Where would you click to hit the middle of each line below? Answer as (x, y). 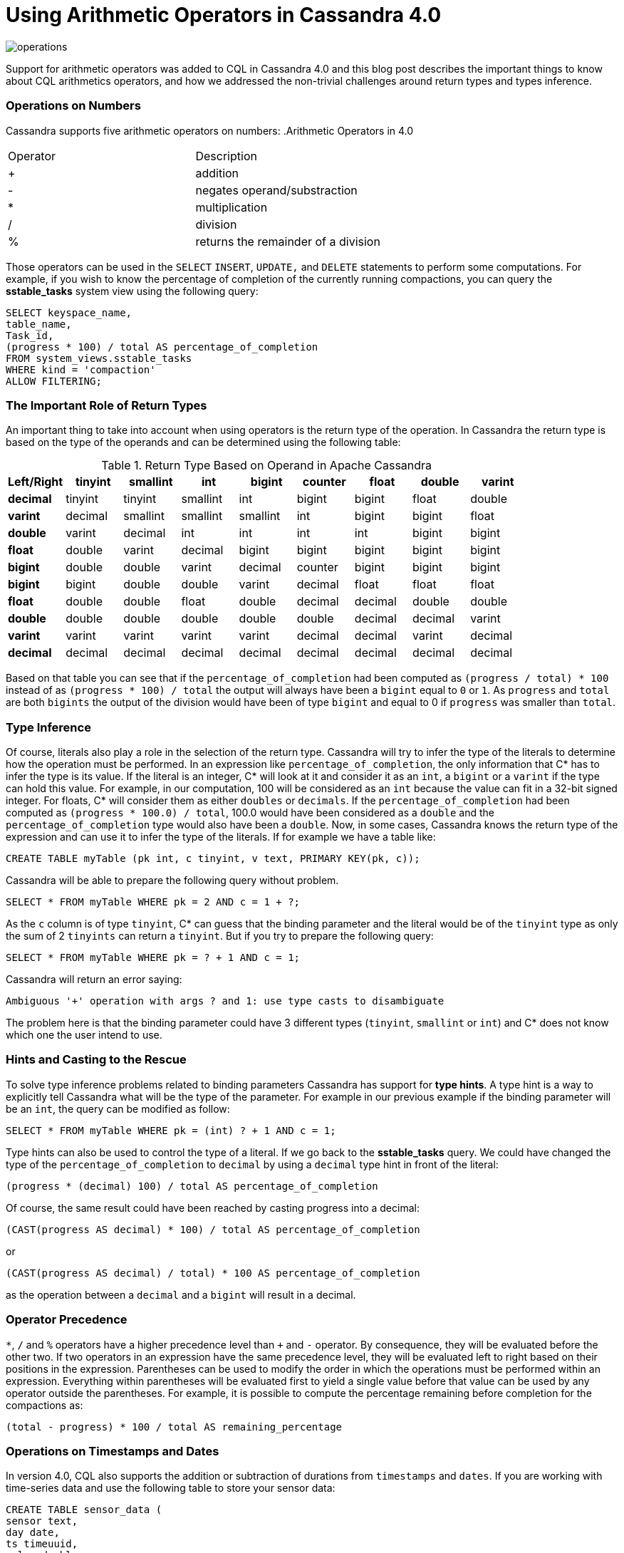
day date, (33, 1533)
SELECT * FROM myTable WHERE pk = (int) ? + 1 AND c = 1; (171, 1130)
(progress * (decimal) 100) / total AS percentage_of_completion (192, 1186)
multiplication (232, 207)
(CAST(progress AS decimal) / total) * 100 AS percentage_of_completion (213, 1273)
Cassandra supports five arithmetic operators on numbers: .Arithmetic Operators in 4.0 (210, 130)
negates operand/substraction (276, 190)
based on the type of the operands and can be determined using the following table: (203, 442)
